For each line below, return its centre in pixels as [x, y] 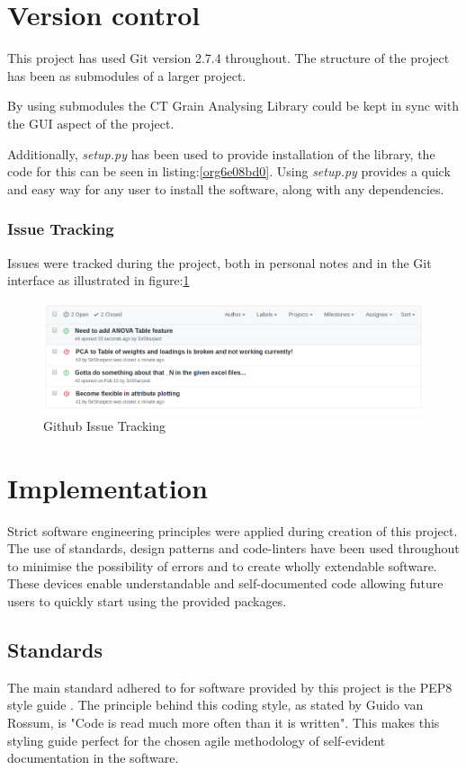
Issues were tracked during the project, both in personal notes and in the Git [220, 262]
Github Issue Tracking [105, 425]
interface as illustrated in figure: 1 [99, 280]
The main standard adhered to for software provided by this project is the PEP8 [230, 687]
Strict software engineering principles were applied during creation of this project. [233, 530]
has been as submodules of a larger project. [127, 75]
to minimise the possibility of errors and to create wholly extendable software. [222, 565]
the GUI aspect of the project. [91, 123]
